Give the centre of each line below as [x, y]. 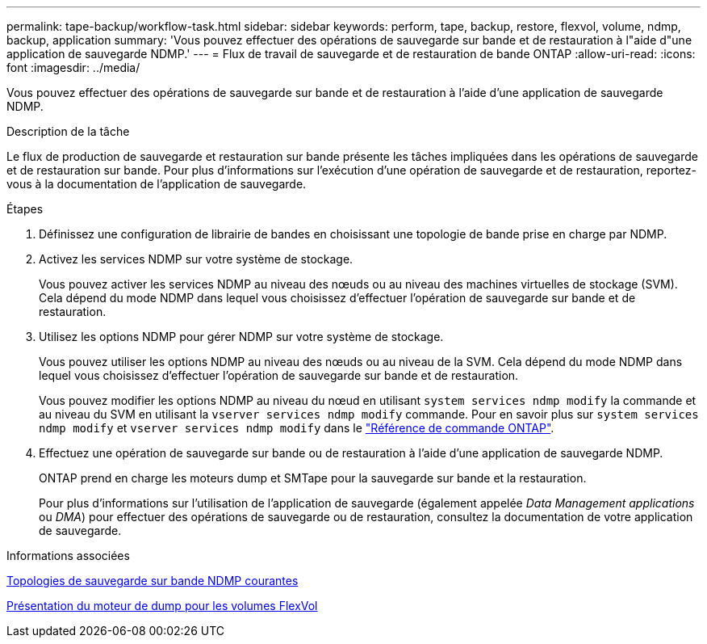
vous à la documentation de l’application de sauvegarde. [157, 184]
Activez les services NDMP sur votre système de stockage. [196, 259]
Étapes [25, 209]
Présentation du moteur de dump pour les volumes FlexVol [162, 606]
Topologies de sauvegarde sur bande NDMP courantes [153, 581]
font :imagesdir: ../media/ [73, 67]
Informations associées [68, 556]
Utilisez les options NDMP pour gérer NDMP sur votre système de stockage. [241, 337]
